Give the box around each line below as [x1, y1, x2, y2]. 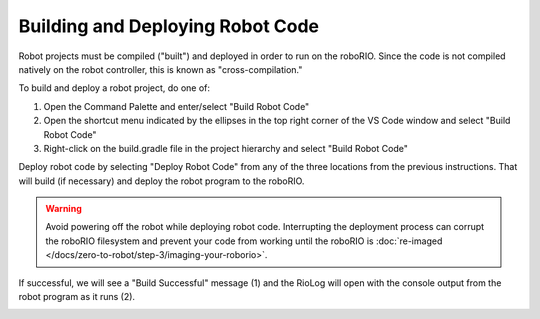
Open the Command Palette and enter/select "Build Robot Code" [43, 100, 310, 112]
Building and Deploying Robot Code [18, 15, 320, 37]
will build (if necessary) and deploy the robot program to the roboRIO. [18, 175, 305, 187]
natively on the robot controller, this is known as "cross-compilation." [18, 63, 303, 75]
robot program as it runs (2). [18, 291, 135, 303]
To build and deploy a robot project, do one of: [18, 82, 210, 94]
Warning [45, 203, 82, 215]
